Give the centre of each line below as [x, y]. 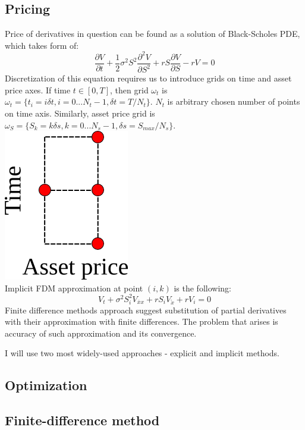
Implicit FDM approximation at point [74, 288]
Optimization [46, 385]
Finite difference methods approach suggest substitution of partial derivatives [146, 310]
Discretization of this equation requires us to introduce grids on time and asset [148, 78]
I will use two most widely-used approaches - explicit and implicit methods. [142, 353]
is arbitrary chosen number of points [234, 101]
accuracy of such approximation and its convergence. [101, 333]
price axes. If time [38, 90]
